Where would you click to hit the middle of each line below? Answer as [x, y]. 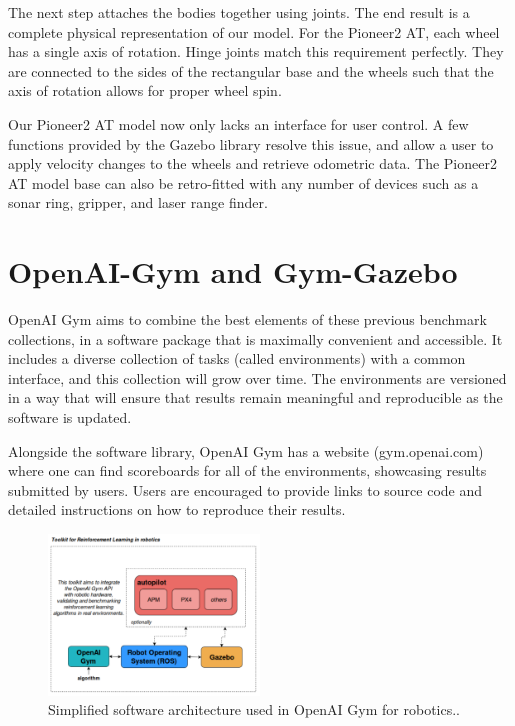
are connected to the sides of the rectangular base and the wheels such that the [251, 70]
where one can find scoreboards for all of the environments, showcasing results [247, 470]
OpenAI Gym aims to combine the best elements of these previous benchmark [247, 319]
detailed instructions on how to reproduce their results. [177, 509]
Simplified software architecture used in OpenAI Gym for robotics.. [254, 709]
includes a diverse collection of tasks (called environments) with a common [237, 358]
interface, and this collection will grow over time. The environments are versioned [257, 377]
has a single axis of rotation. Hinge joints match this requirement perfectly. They [256, 51]
